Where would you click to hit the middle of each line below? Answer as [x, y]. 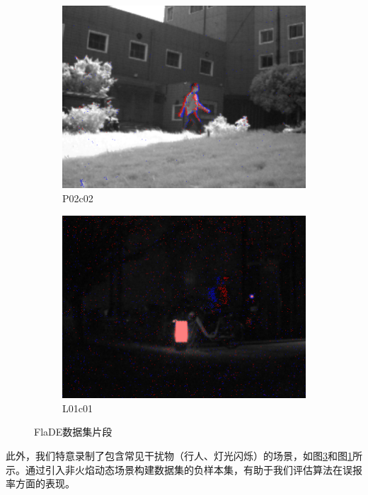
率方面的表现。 [40, 483]
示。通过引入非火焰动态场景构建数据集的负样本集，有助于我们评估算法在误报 [184, 469]
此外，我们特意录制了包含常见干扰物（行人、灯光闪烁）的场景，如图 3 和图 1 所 [184, 455]
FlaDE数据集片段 [73, 432]
